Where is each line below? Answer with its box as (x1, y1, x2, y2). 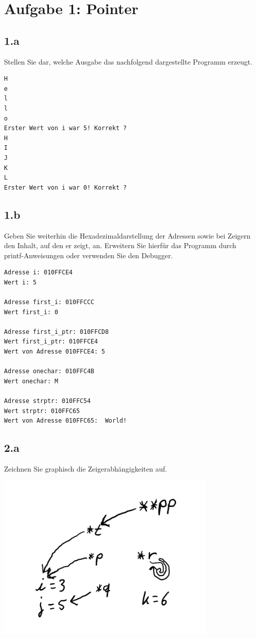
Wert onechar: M (4, 377, 58, 385)
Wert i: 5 (4, 278, 37, 286)
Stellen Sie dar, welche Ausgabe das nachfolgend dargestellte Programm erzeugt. (4, 56, 252, 67)
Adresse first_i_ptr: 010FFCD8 (4, 328, 109, 335)
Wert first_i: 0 (4, 308, 58, 316)
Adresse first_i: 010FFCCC (4, 299, 94, 306)
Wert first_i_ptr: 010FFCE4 (4, 338, 98, 345)
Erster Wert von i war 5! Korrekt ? (4, 125, 127, 132)
